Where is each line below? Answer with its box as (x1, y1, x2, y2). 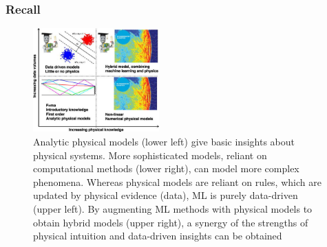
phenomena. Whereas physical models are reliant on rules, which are (33, 174, 321, 189)
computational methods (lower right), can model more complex (33, 161, 299, 176)
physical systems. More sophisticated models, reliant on (33, 148, 267, 162)
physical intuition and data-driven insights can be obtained (33, 228, 282, 243)
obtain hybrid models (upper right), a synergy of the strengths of (33, 215, 308, 229)
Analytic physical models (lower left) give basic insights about (33, 134, 295, 148)
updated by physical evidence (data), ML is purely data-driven (33, 188, 298, 202)
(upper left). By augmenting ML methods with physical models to (33, 201, 313, 215)
